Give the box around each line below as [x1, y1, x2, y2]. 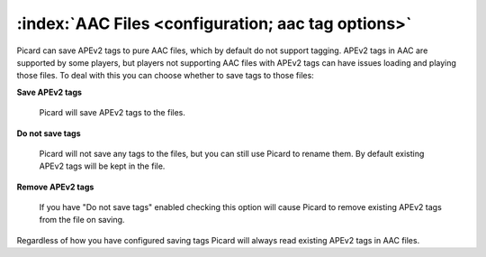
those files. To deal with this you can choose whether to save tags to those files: [16, 70, 314, 81]
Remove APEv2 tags [16, 181, 94, 192]
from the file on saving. [39, 215, 125, 225]
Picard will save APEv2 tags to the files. [39, 107, 186, 118]
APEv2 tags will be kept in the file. [39, 161, 166, 171]
